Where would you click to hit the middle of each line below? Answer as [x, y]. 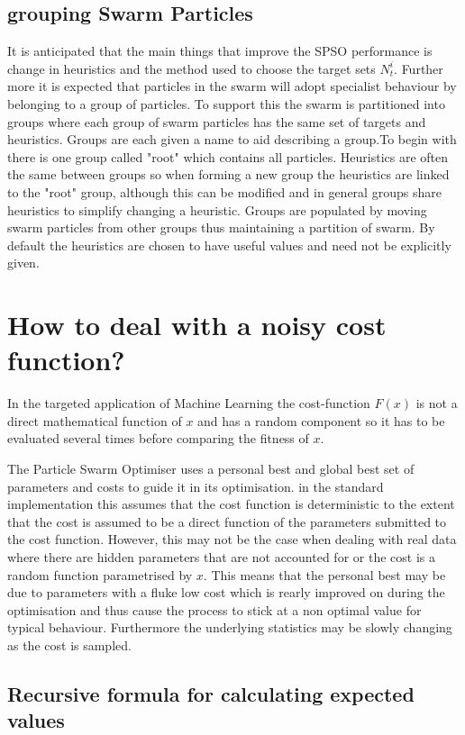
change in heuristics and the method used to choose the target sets [191, 68]
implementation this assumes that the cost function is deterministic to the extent [231, 504]
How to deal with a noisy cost [197, 325]
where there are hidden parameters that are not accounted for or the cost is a [221, 556]
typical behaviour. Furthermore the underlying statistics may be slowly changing [230, 627]
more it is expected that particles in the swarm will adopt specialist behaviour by [232, 86]
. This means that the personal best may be [324, 574]
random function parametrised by [100, 574]
